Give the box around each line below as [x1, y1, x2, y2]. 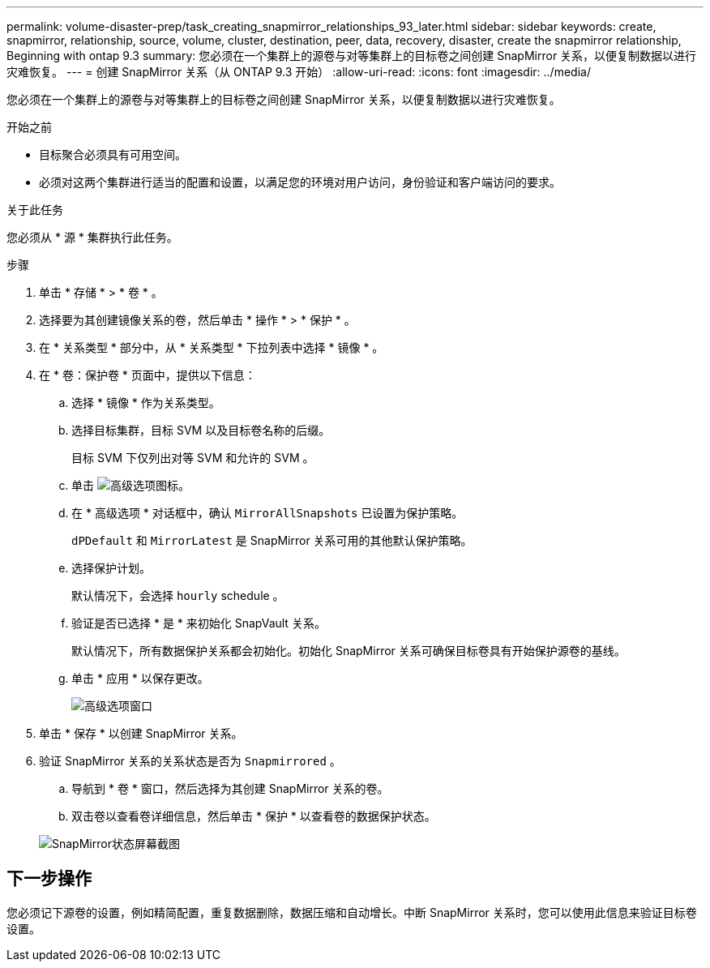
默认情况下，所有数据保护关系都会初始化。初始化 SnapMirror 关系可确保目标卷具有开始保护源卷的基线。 [71, 644, 626, 657]
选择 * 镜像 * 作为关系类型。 [71, 396, 220, 409]
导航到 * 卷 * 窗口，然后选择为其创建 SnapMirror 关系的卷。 [71, 782, 389, 795]
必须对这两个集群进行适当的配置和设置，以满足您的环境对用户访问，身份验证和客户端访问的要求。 [39, 175, 561, 189]
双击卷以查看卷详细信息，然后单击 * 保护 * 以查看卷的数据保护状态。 [71, 809, 436, 823]
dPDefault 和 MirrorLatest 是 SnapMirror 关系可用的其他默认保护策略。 [71, 533, 473, 547]
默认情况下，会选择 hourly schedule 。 [71, 589, 284, 602]
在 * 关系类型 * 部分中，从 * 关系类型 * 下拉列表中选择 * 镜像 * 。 [39, 341, 384, 354]
